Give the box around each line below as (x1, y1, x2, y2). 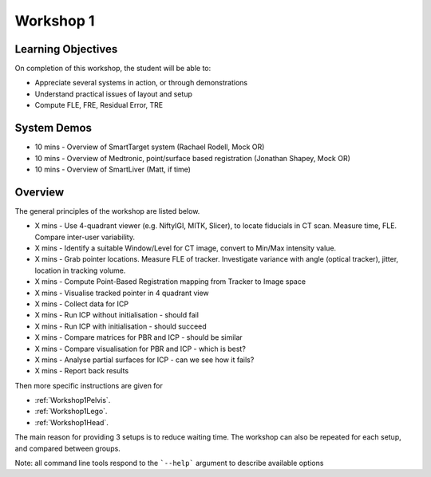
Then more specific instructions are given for (14, 380, 164, 390)
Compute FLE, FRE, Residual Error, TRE (34, 101, 164, 110)
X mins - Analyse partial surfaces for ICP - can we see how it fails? (34, 355, 255, 365)
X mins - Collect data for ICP (34, 299, 129, 309)
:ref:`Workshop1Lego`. (34, 407, 108, 416)
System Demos (14, 121, 92, 135)
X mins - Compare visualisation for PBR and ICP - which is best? (34, 344, 247, 353)
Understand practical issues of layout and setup (34, 89, 193, 99)
